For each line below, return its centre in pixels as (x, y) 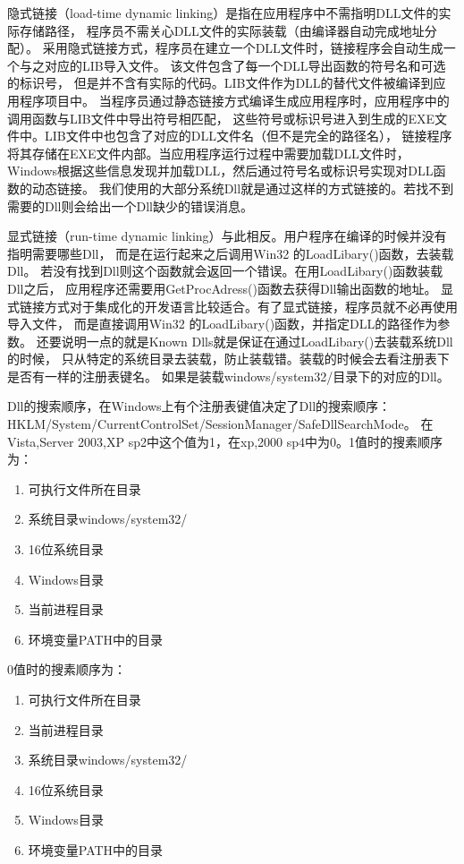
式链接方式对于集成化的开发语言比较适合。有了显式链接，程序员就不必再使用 (232, 306)
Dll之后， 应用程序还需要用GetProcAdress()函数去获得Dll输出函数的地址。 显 (231, 288)
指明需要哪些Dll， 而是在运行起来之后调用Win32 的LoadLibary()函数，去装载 (231, 253)
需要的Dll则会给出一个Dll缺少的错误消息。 (130, 205)
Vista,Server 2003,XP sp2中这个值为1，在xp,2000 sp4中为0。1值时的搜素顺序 (225, 441)
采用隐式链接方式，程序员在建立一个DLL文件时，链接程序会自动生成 (243, 48)
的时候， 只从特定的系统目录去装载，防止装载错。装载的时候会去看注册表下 (228, 359)
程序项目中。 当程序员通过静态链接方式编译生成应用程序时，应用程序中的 (234, 100)
